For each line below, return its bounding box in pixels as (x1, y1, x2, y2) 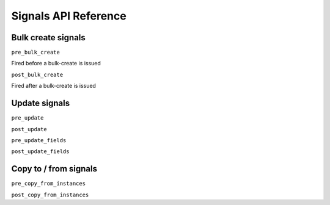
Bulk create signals (11, 32, 86, 43)
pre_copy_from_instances (11, 180, 86, 187)
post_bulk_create (11, 71, 64, 78)
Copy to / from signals (11, 164, 98, 174)
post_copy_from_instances (11, 191, 89, 198)
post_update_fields (11, 148, 70, 155)
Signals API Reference (11, 9, 127, 23)
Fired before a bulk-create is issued (11, 60, 101, 67)
